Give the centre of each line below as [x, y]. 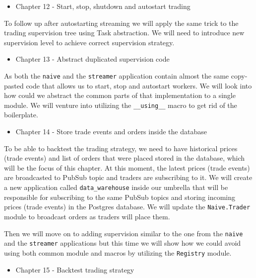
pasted [14, 85]
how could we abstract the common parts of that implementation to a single [120, 95]
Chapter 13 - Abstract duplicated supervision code [93, 59]
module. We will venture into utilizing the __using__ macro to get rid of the [121, 105]
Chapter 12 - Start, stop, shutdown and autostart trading [103, 6]
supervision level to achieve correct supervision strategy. [89, 42]
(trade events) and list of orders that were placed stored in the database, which [125, 158]
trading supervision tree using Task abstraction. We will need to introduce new [124, 33]
